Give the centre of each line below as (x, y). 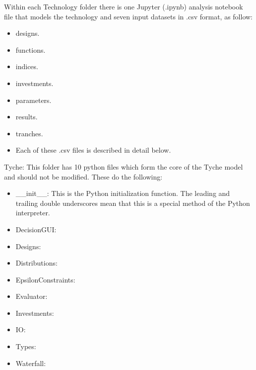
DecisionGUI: (36, 229)
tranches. (29, 133)
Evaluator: (32, 296)
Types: (26, 346)
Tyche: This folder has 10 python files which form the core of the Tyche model (124, 166)
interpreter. (33, 213)
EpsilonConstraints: (45, 279)
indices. (27, 66)
